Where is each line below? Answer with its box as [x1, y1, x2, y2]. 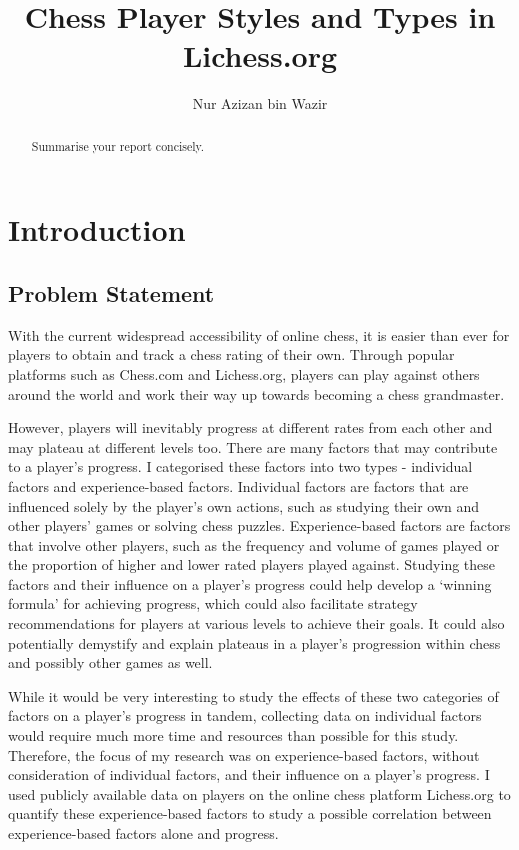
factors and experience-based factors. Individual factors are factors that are [8, 475, 469, 496]
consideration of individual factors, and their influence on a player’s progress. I [8, 764, 490, 785]
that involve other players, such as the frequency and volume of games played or [8, 534, 500, 555]
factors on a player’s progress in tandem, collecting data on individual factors [8, 705, 482, 726]
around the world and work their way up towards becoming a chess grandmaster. [8, 383, 505, 404]
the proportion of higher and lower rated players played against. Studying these [8, 554, 496, 575]
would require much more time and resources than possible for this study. [8, 725, 459, 746]
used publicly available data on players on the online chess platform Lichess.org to [8, 783, 511, 804]
